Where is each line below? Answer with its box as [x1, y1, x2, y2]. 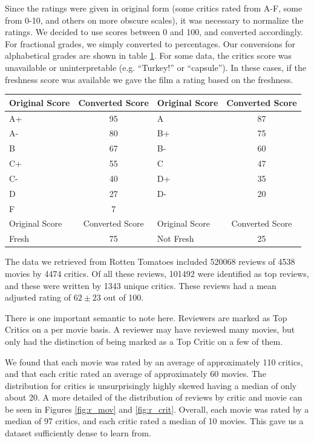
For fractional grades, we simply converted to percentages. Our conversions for [5, 37, 295, 50]
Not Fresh [157, 232, 194, 245]
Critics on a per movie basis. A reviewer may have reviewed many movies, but [5, 323, 295, 336]
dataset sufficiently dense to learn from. [5, 427, 151, 439]
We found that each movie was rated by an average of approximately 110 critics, [5, 355, 303, 368]
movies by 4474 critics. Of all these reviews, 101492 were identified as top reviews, [5, 267, 309, 279]
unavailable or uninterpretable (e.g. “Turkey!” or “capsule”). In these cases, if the [5, 61, 306, 73]
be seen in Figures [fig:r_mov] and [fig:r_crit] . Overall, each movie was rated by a [5, 402, 309, 415]
